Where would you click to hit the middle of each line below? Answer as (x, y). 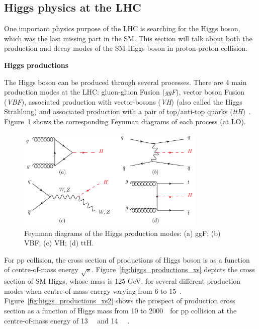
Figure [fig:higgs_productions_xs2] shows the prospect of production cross (120, 301)
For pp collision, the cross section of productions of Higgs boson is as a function (127, 259)
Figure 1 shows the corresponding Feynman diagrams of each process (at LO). (125, 121)
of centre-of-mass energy (41, 269)
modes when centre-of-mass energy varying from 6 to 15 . (93, 291)
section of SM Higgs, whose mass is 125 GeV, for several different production (122, 281)
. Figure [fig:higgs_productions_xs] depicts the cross (173, 269)
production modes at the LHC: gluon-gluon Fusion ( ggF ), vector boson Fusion (124, 92)
